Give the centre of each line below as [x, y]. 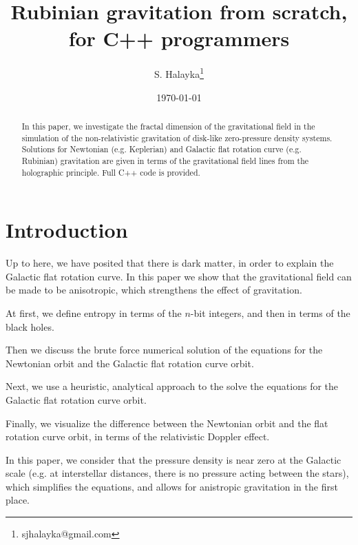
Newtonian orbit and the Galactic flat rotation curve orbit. [130, 363]
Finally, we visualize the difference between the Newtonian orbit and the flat [167, 423]
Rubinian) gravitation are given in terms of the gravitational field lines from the [165, 160]
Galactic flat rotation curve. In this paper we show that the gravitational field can [179, 276]
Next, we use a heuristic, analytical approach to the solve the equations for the [172, 386]
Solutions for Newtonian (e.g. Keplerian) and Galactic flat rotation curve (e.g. [161, 149]
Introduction [67, 230]
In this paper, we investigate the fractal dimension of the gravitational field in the [168, 126]
